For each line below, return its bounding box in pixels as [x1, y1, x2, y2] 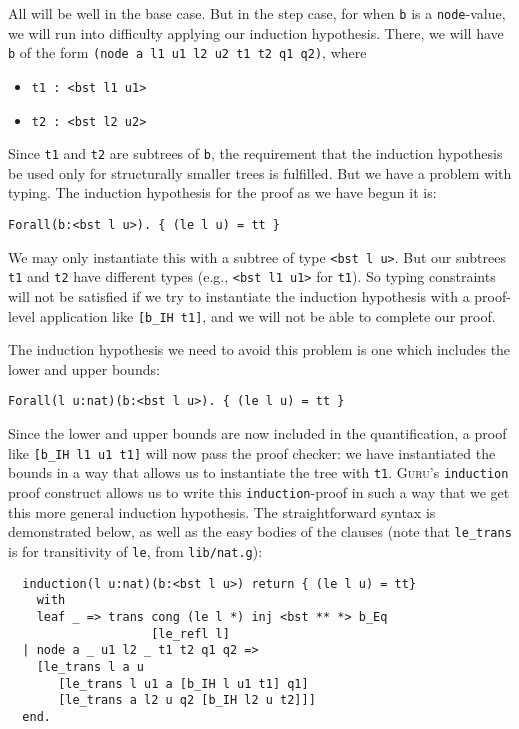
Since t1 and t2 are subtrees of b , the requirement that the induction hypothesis [8, 143, 503, 164]
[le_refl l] [151, 626, 230, 641]
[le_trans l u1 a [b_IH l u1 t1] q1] [58, 676, 309, 691]
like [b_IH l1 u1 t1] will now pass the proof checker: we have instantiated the [8, 442, 496, 463]
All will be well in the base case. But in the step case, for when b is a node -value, [8, 3, 506, 23]
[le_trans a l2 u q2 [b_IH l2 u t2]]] [58, 693, 316, 708]
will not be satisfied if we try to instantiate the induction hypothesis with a [8, 286, 470, 307]
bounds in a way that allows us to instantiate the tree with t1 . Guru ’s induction [8, 462, 509, 483]
